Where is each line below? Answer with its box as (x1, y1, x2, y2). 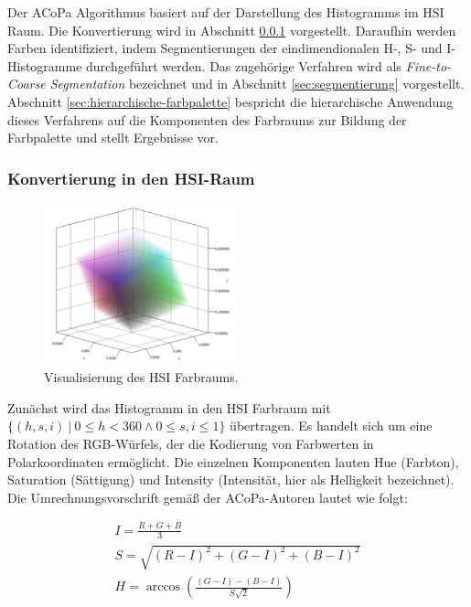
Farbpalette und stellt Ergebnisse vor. (7, 128, 219, 147)
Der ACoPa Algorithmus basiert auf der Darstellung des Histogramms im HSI (7, 3, 444, 21)
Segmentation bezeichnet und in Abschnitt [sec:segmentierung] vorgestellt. (49, 74, 465, 93)
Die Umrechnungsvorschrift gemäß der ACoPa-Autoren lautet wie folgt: (7, 487, 408, 506)
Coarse (7, 74, 46, 93)
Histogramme (7, 56, 82, 75)
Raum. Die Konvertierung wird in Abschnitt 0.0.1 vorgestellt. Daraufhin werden (7, 20, 456, 39)
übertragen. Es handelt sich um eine (230, 416, 433, 435)
